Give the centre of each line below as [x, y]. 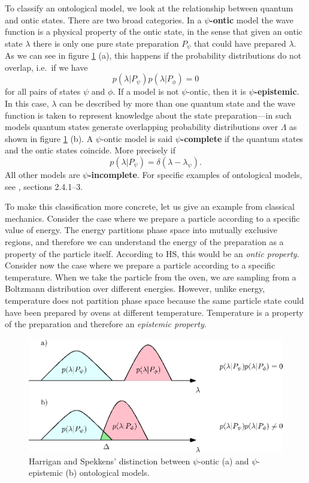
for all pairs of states [43, 91]
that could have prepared [240, 43]
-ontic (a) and [224, 461]
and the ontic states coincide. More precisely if [90, 150]
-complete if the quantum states [242, 138]
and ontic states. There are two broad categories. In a [103, 19]
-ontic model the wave [252, 19]
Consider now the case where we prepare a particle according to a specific [140, 265]
